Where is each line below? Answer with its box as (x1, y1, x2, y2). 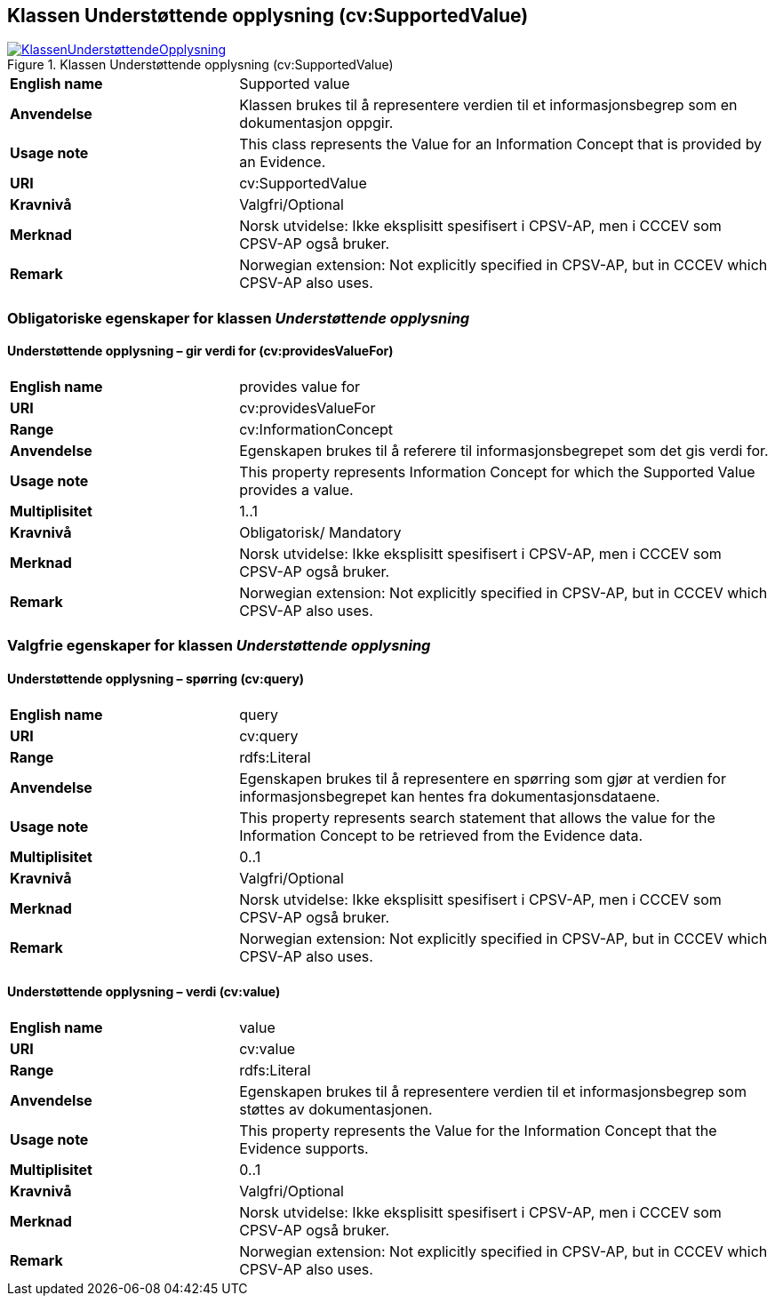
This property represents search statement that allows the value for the (239, 808, 715, 827)
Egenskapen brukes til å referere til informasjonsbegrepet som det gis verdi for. (239, 442, 769, 460)
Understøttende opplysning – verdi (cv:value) (7, 984, 281, 1000)
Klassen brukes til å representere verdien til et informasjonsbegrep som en (239, 96, 738, 115)
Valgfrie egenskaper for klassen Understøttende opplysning (7, 636, 431, 655)
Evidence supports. (239, 1139, 369, 1157)
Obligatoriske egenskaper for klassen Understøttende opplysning (7, 308, 470, 327)
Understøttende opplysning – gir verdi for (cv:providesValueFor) (7, 343, 394, 359)
